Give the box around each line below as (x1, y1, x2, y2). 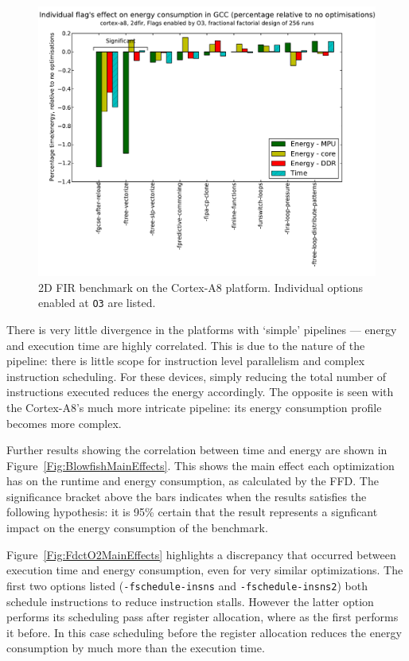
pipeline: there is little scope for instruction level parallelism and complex (6, 352, 365, 369)
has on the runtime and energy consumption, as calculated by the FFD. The (6, 472, 379, 489)
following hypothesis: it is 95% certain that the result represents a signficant (6, 504, 378, 520)
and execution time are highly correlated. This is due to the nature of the (6, 336, 365, 353)
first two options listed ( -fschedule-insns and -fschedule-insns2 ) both (6, 577, 368, 593)
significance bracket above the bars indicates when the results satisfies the (6, 488, 367, 504)
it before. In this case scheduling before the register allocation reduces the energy (6, 624, 402, 640)
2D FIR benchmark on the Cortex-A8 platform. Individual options (38, 278, 363, 295)
